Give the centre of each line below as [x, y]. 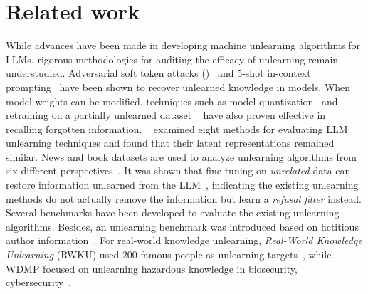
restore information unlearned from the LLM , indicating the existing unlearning [182, 185]
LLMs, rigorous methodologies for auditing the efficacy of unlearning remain [172, 59]
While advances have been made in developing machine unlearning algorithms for [183, 45]
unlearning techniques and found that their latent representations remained [170, 143]
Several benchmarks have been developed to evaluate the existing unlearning [173, 212]
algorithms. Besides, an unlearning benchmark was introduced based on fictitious [182, 226]
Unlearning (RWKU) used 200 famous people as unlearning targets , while [169, 254]
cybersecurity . [38, 282]
